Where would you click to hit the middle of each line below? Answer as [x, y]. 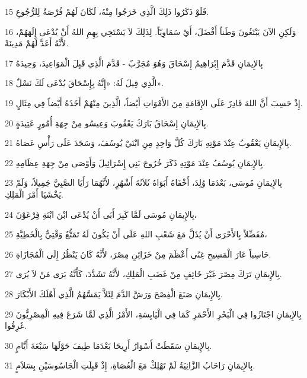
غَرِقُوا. [16, 325]
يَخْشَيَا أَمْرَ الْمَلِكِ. [34, 194]
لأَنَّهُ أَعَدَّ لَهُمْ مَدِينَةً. [37, 43]
